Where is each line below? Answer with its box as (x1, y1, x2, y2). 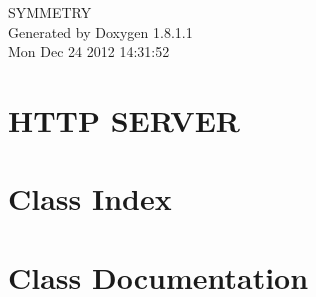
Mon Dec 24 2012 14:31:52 (8, 41, 170, 62)
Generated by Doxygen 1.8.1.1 (8, 21, 193, 42)
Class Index (8, 178, 172, 219)
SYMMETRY (8, 2, 92, 22)
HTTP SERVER (8, 99, 241, 140)
